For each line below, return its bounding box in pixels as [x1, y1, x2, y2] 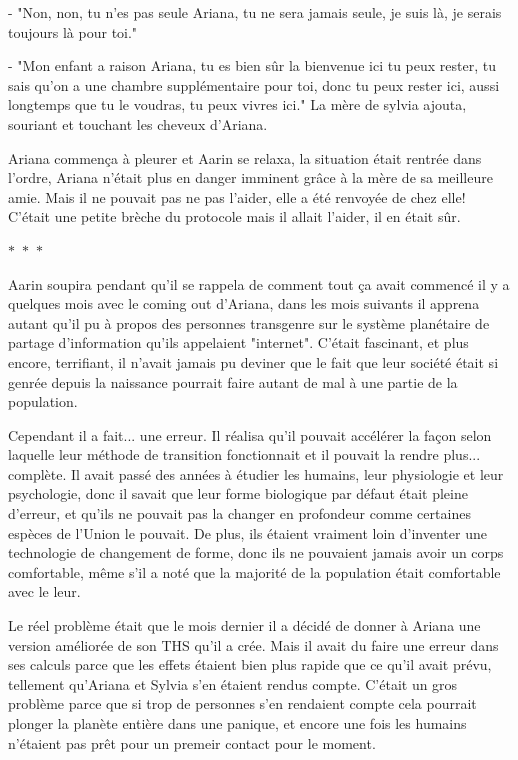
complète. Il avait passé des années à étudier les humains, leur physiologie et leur [8, 463, 504, 484]
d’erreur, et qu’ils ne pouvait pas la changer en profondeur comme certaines [8, 503, 471, 524]
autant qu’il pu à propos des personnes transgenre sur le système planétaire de [8, 312, 490, 333]
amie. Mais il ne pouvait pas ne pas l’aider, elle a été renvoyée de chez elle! [8, 186, 466, 207]
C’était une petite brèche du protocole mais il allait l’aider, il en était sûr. [8, 206, 461, 227]
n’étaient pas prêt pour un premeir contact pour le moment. [8, 732, 376, 753]
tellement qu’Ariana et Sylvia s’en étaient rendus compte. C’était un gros [8, 673, 458, 694]
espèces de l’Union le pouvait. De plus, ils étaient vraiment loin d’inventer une [8, 522, 487, 543]
